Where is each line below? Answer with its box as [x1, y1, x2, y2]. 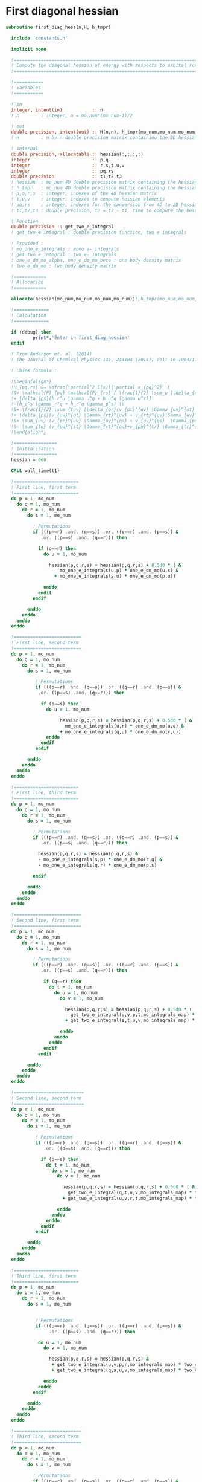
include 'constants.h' [11, 35, 68, 41]
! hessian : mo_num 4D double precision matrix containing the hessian [11, 180, 198, 186]
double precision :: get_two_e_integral [11, 224, 114, 230]
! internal [11, 146, 39, 152]
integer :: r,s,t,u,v [11, 162, 125, 169]
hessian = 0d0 [11, 457, 46, 463]
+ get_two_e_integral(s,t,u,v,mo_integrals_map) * [65, 1017, 195, 1024]
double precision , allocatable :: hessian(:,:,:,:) [11, 151, 144, 157]
